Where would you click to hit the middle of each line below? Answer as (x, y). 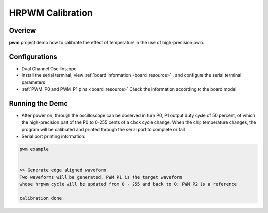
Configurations (33, 56)
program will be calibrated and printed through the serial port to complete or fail (103, 129)
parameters (33, 82)
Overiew (23, 31)
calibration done (41, 198)
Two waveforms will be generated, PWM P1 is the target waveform (101, 177)
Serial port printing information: (54, 136)
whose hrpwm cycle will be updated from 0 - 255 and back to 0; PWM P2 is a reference (128, 184)
